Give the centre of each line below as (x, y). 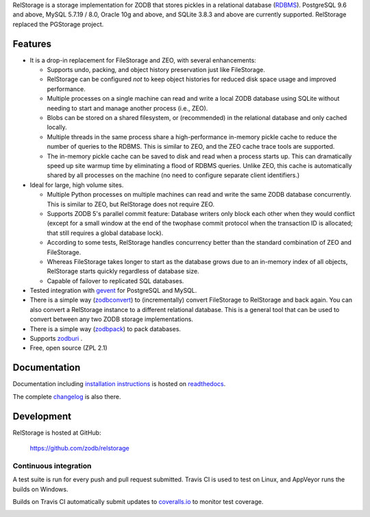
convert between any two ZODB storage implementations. (111, 320)
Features (32, 44)
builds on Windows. (40, 489)
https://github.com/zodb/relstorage (79, 448)
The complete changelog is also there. (67, 396)
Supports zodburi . (56, 339)
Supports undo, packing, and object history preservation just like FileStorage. (156, 70)
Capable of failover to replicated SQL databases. (115, 280)
